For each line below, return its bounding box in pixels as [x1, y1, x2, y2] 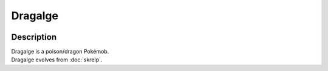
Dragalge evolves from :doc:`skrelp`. [11, 56, 103, 63]
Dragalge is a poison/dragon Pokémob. [11, 48, 109, 55]
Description [11, 32, 57, 42]
